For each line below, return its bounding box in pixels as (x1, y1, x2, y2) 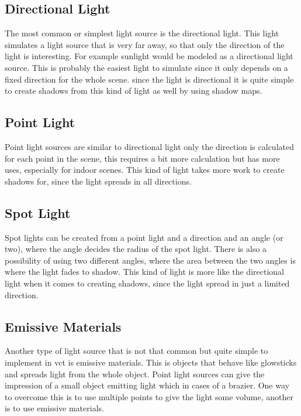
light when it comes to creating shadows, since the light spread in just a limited (5, 277, 290, 289)
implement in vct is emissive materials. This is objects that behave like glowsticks (5, 356, 297, 368)
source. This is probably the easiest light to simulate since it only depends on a (5, 61, 288, 73)
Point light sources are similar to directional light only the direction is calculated (5, 140, 294, 152)
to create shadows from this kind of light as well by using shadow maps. (5, 84, 262, 97)
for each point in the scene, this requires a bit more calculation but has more (5, 152, 280, 164)
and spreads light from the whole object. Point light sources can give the (5, 367, 265, 380)
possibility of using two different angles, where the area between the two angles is (5, 254, 296, 266)
